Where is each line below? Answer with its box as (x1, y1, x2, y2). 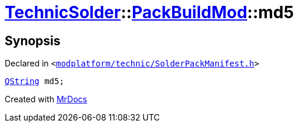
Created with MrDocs (5, 94, 88, 105)
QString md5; (5, 76, 65, 86)
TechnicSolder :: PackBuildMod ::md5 (5, 2, 294, 22)
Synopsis (5, 33, 61, 48)
